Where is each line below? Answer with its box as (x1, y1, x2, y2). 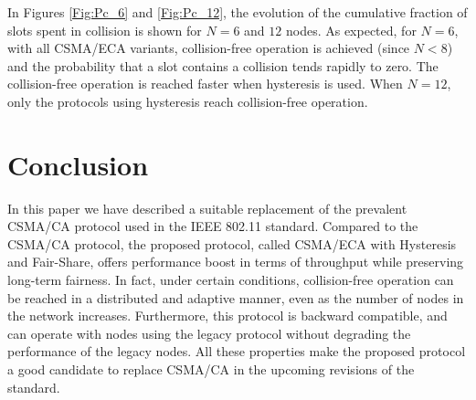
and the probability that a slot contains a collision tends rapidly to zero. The (7, 56, 439, 75)
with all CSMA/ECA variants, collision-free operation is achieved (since (7, 38, 410, 58)
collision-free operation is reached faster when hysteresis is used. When (7, 74, 403, 93)
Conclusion (7, 145, 149, 183)
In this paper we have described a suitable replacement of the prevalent (7, 198, 407, 217)
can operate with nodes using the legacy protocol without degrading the (7, 323, 411, 342)
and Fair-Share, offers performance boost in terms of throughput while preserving (7, 252, 464, 271)
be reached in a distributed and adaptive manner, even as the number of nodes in (7, 288, 464, 307)
